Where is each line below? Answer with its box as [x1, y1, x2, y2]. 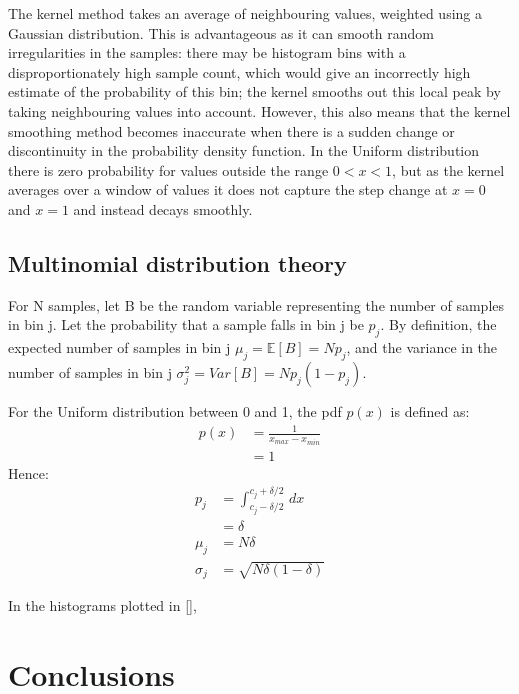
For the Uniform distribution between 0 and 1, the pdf [8, 400, 342, 421]
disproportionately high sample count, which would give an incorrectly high [8, 61, 471, 82]
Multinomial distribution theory [8, 247, 347, 278]
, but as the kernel [392, 159, 505, 180]
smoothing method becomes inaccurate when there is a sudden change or [8, 120, 455, 141]
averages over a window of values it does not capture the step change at [8, 179, 448, 200]
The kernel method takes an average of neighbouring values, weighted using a [8, 3, 482, 23]
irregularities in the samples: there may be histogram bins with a [8, 42, 406, 63]
